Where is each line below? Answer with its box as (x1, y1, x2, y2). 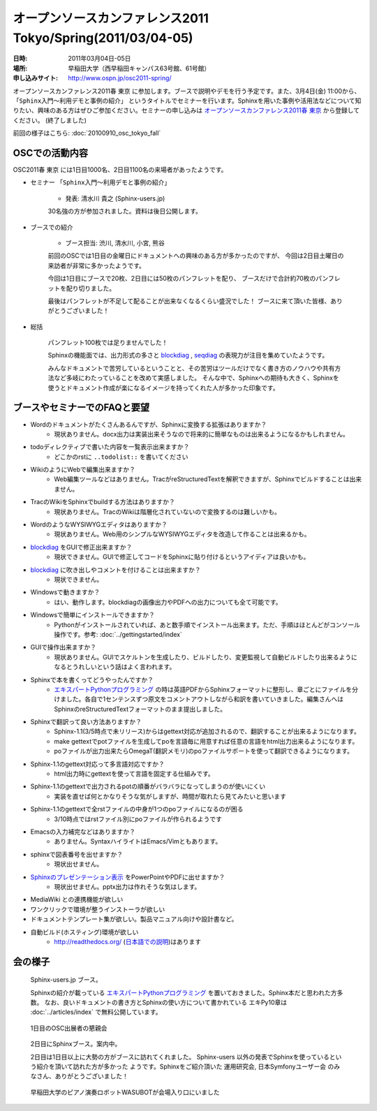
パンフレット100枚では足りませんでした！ (47, 339, 168, 347)
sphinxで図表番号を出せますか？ (30, 850, 124, 858)
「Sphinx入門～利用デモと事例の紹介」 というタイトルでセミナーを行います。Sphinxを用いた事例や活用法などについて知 (13, 96, 362, 105)
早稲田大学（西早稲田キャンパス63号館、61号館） (68, 64, 211, 73)
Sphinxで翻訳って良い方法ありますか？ (30, 718, 142, 726)
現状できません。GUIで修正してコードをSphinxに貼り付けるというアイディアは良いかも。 (54, 552, 310, 561)
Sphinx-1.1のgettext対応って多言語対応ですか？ (30, 760, 165, 768)
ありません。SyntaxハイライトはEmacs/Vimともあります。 (54, 837, 222, 846)
